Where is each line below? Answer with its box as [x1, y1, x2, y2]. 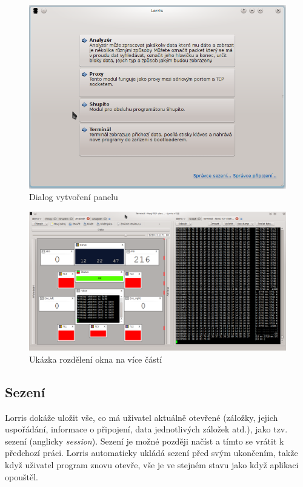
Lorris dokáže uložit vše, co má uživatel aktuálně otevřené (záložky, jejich [5, 411, 278, 423]
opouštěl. [5, 470, 38, 483]
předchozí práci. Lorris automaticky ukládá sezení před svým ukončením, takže [5, 446, 298, 459]
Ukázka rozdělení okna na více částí [29, 352, 162, 365]
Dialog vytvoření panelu [29, 190, 118, 203]
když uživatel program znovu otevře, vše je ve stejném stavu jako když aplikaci [5, 458, 299, 471]
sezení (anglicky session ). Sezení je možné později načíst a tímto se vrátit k [5, 434, 284, 447]
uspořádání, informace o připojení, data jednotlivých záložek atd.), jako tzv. [5, 423, 288, 435]
